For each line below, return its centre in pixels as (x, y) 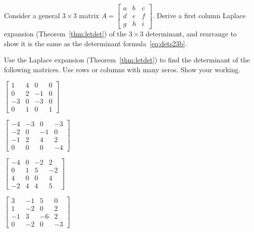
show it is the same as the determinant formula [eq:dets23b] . (95, 43)
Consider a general (32, 15)
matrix (89, 15)
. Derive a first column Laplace (199, 15)
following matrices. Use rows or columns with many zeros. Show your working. (122, 69)
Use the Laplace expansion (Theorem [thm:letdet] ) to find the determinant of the (127, 60)
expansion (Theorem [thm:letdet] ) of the (65, 34)
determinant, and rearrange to (191, 34)
